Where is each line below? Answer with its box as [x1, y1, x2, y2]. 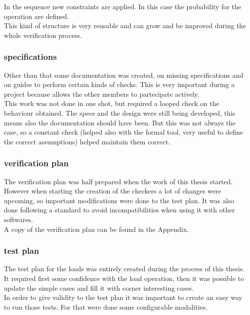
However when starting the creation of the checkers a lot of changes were [4, 186, 221, 196]
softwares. [4, 214, 33, 224]
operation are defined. [4, 11, 69, 21]
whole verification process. [4, 30, 82, 40]
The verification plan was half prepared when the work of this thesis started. [4, 176, 233, 186]
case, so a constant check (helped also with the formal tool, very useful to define [4, 127, 243, 137]
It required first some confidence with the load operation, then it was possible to [4, 273, 244, 283]
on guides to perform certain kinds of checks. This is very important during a [4, 79, 235, 89]
